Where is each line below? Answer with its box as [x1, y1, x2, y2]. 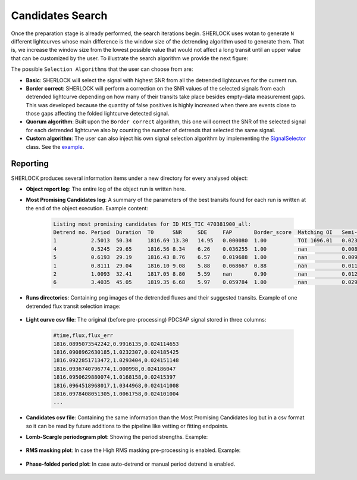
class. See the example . [26, 143, 84, 150]
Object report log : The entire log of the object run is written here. [26, 185, 186, 192]
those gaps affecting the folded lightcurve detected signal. [26, 110, 170, 117]
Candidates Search [11, 9, 108, 22]
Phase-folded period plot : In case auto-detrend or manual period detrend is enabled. [26, 460, 236, 467]
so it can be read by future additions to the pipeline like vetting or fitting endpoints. [26, 422, 229, 429]
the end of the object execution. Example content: [26, 204, 149, 211]
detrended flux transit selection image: [26, 303, 121, 310]
